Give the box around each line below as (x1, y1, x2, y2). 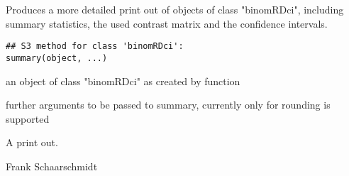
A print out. (6, 135, 58, 150)
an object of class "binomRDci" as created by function (6, 73, 240, 88)
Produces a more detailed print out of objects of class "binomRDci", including (6, 2, 344, 16)
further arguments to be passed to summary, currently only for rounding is (6, 97, 331, 112)
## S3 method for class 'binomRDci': (6, 41, 184, 52)
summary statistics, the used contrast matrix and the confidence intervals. (6, 16, 328, 31)
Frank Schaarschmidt (6, 158, 98, 173)
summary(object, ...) (6, 53, 108, 63)
